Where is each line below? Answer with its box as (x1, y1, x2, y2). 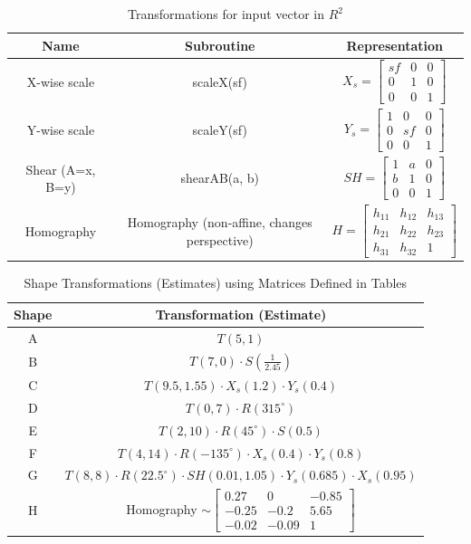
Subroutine (184, 35, 255, 54)
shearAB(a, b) (180, 168, 260, 187)
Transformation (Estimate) (155, 305, 327, 324)
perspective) (186, 230, 254, 249)
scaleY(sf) (192, 120, 247, 139)
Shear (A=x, (25, 159, 96, 178)
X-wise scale (26, 72, 95, 91)
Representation (346, 35, 443, 54)
